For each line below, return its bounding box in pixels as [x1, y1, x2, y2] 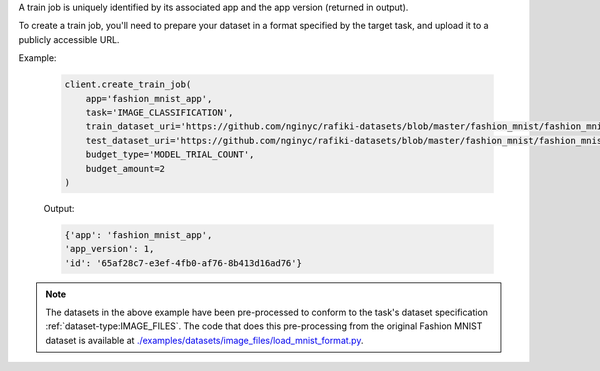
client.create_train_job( [64, 79, 192, 90]
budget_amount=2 [85, 163, 165, 174]
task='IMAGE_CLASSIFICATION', [85, 106, 234, 118]
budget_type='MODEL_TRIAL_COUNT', [85, 149, 255, 160]
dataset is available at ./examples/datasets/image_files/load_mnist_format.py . [45, 334, 364, 346]
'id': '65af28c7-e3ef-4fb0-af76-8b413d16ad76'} [64, 257, 302, 269]
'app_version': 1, [64, 243, 155, 255]
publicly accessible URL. [18, 33, 120, 45]
